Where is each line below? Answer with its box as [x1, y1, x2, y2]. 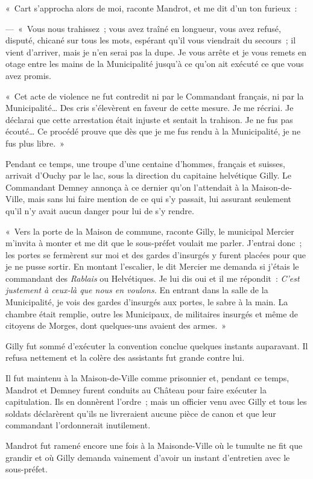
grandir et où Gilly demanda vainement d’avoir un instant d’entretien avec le [5, 451, 290, 463]
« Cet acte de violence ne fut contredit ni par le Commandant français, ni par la [5, 89, 304, 102]
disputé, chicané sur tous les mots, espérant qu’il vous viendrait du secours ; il [5, 34, 296, 46]
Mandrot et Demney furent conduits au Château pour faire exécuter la [5, 383, 267, 396]
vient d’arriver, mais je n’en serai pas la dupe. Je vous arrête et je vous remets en [5, 45, 307, 58]
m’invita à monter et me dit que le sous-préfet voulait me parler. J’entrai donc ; [5, 236, 302, 249]
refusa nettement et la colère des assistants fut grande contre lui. [5, 351, 245, 364]
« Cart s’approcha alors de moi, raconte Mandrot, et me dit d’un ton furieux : [5, 2, 297, 14]
